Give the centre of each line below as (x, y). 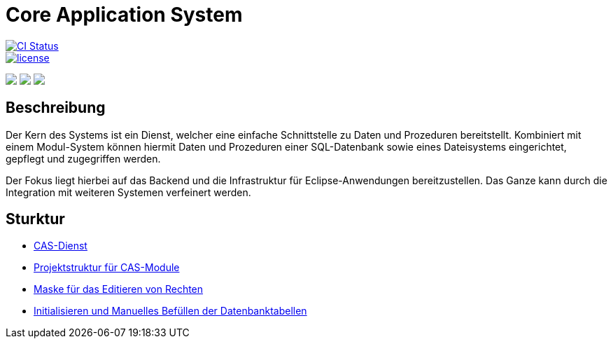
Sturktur (35, 219)
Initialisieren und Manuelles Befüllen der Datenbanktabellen (170, 311)
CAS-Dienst (61, 246)
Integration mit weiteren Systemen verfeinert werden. (128, 192)
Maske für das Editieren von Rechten (119, 289)
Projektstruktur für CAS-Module (107, 268)
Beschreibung (56, 108)
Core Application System (124, 15)
